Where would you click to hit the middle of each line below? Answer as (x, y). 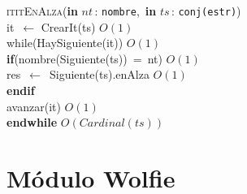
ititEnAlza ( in (42, 11)
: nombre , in (126, 11)
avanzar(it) (34, 106)
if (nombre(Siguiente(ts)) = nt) (84, 58)
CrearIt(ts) (68, 26)
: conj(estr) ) (206, 11)
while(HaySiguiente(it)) (65, 43)
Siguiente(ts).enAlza (99, 74)
